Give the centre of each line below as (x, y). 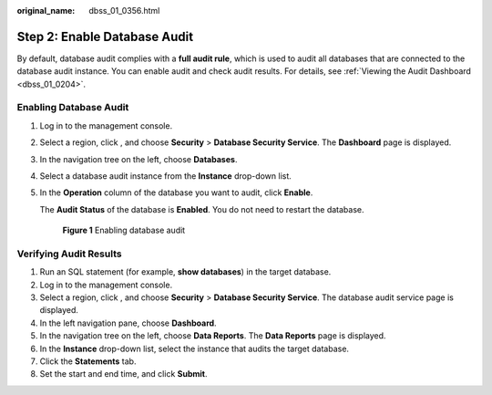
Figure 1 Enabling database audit (124, 230)
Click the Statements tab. (88, 361)
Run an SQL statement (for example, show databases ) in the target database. (185, 272)
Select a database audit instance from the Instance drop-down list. (165, 176)
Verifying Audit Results (69, 254)
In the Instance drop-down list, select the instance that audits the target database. (195, 348)
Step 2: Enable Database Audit (105, 36)
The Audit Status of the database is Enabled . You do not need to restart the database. (202, 209)
